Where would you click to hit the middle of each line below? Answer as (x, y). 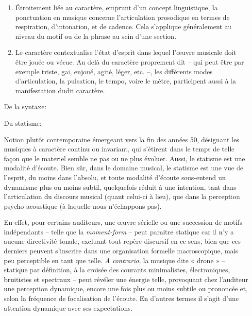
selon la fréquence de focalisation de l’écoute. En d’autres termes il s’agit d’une (121, 298)
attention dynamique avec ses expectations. (68, 308)
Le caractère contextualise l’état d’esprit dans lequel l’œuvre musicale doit (126, 52)
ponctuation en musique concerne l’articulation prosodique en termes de (122, 17)
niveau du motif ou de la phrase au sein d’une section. (96, 36)
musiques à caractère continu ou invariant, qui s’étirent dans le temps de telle (119, 149)
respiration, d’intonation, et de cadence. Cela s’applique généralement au (124, 26)
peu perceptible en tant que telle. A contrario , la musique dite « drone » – (115, 260)
